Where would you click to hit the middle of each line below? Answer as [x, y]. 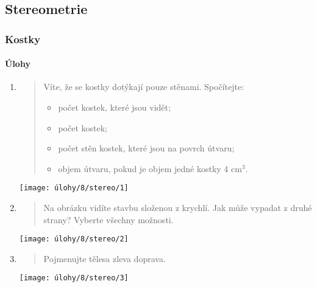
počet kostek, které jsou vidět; [114, 107]
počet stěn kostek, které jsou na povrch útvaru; [146, 148]
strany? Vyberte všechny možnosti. [109, 219]
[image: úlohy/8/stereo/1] [74, 188]
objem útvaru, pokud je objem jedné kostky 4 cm [150, 168]
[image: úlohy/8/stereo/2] [74, 239]
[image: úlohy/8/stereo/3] [74, 278]
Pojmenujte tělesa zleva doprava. [105, 258]
